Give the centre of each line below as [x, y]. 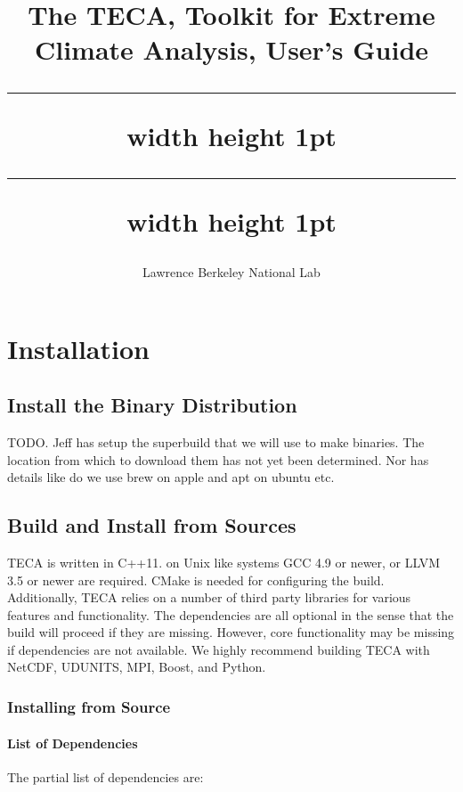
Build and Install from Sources [152, 525]
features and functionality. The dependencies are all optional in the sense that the [231, 614]
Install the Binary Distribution [152, 405]
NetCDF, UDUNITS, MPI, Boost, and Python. [137, 667]
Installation [78, 348]
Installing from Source [89, 706]
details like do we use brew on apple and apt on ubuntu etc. [171, 477]
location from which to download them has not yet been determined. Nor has [218, 459]
